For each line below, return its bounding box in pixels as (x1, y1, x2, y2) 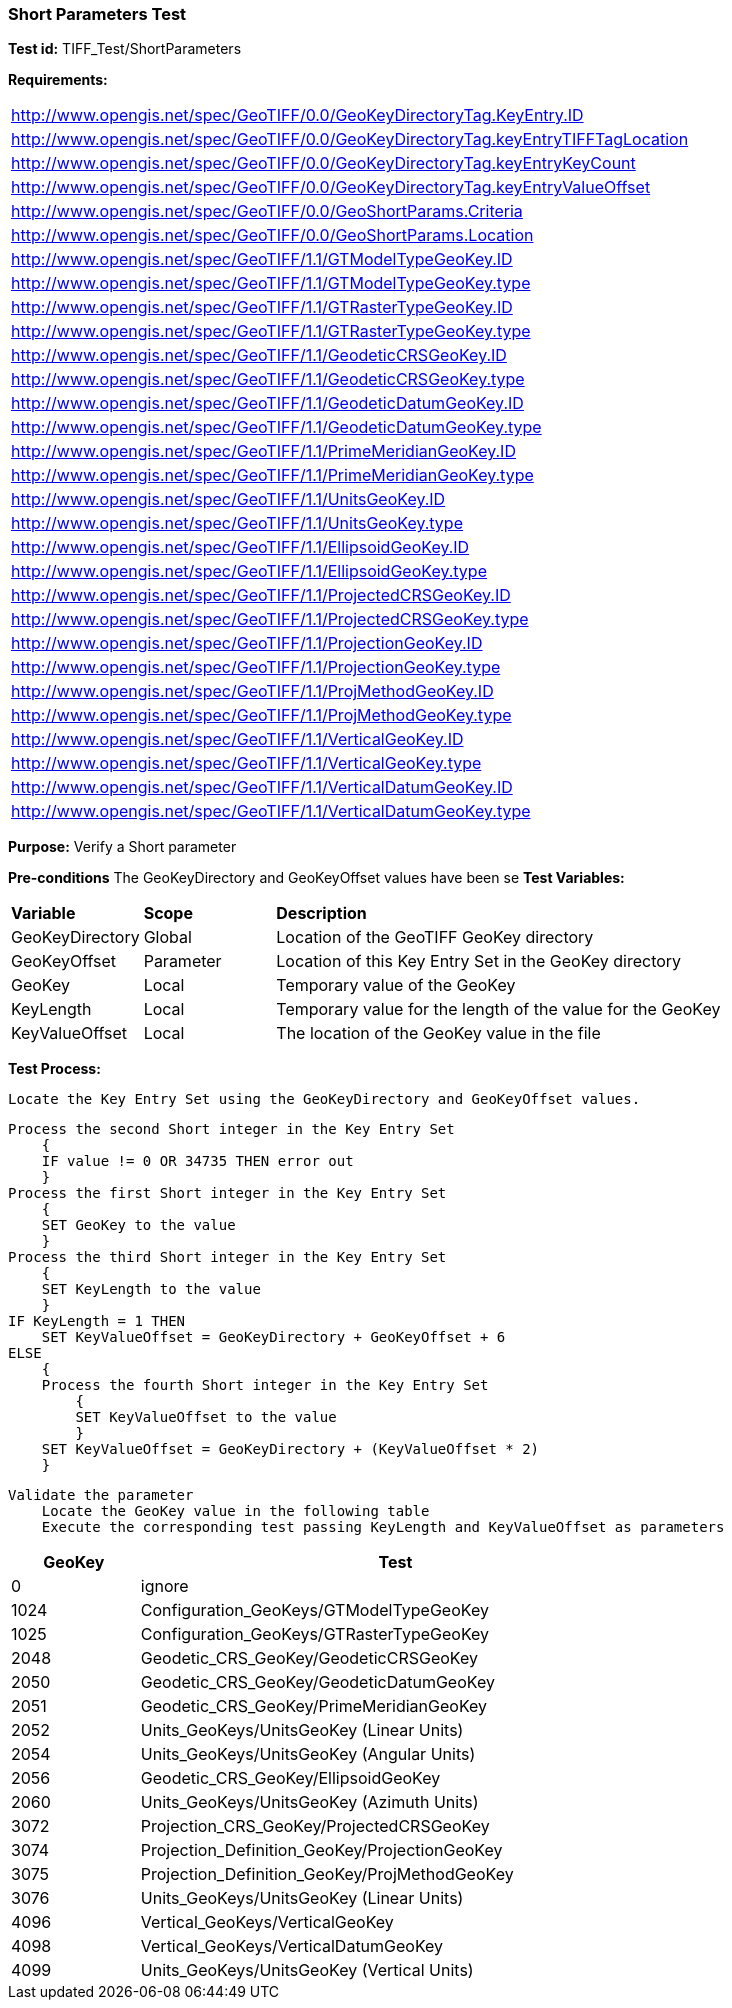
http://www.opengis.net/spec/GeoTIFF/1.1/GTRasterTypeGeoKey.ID (11, 297, 513, 318)
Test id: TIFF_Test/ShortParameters (8, 40, 242, 58)
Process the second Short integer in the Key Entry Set (8, 1121, 455, 1138)
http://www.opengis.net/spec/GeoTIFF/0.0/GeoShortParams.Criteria (11, 201, 523, 222)
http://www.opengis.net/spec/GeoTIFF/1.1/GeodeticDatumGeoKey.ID (11, 393, 524, 414)
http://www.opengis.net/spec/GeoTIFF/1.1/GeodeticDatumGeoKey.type (11, 417, 542, 438)
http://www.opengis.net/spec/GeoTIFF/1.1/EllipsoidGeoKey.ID (11, 537, 470, 558)
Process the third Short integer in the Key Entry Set (8, 1249, 447, 1266)
